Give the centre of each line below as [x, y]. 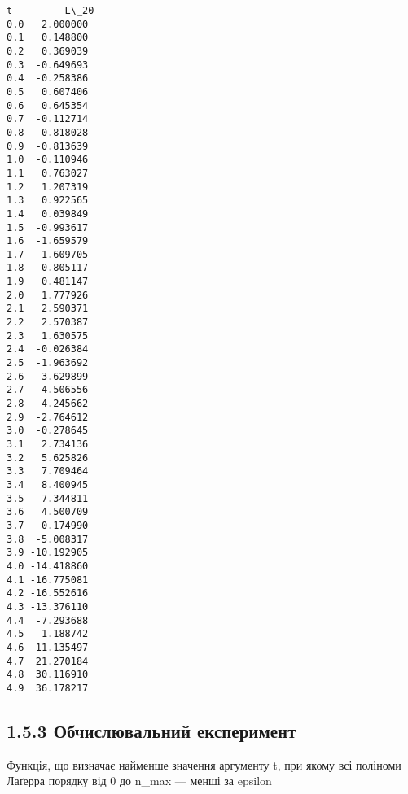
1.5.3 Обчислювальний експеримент [151, 730]
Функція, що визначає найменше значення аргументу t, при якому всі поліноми [204, 764]
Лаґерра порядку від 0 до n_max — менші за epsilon [139, 781]
